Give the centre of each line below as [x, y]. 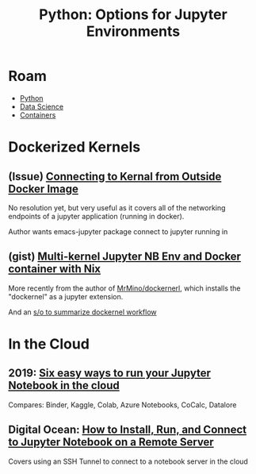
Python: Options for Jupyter [133, 15]
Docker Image [44, 189]
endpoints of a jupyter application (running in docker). [96, 216]
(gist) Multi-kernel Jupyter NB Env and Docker [125, 257]
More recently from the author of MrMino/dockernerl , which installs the [124, 288]
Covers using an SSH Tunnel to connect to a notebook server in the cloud [128, 461]
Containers [38, 115]
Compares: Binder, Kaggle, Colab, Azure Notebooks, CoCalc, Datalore [122, 405]
